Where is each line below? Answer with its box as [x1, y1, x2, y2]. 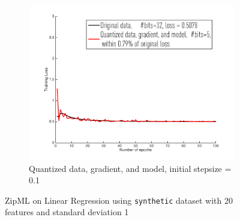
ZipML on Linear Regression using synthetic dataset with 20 [5, 194, 233, 206]
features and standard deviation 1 [5, 206, 129, 218]
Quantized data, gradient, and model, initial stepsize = [29, 162, 232, 174]
